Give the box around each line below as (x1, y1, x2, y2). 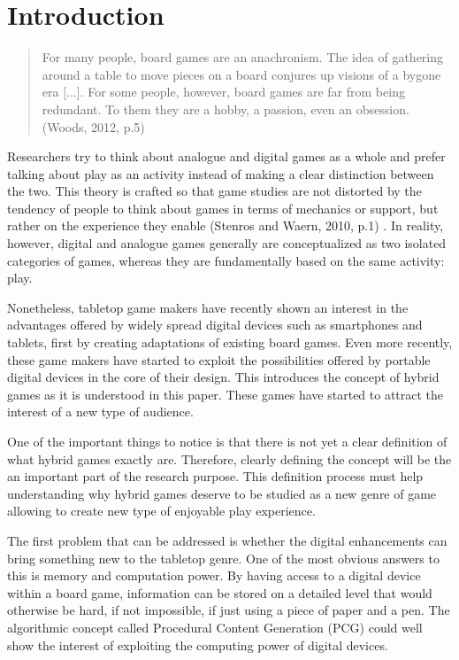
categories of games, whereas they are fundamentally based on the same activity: (7, 251, 445, 269)
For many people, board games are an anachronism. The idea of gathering (42, 48, 444, 66)
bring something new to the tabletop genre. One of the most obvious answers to (7, 548, 440, 567)
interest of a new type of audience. (7, 402, 194, 421)
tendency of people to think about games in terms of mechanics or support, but (7, 198, 439, 217)
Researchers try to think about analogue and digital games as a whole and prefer (7, 147, 446, 166)
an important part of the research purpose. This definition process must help (7, 467, 424, 485)
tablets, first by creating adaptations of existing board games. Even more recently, (7, 333, 453, 352)
